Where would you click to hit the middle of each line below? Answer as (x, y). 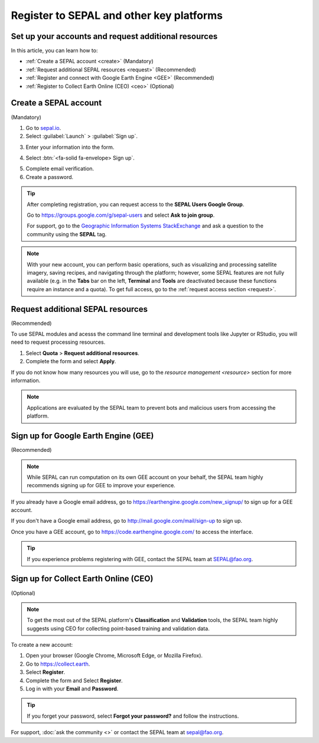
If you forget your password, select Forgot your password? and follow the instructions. (133, 716)
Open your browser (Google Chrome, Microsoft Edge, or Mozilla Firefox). (114, 656)
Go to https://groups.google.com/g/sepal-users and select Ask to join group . (121, 215)
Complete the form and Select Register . (74, 680)
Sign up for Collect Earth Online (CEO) (82, 579)
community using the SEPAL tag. (67, 234)
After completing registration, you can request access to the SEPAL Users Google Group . (136, 204)
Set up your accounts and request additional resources (114, 36)
